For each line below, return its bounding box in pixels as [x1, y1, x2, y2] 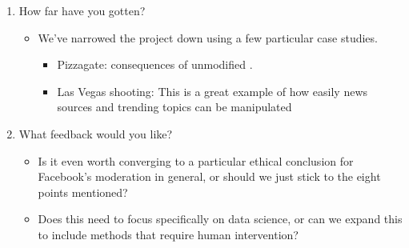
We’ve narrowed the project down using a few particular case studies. [38, 29, 378, 46]
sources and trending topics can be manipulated [57, 98, 292, 115]
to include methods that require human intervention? [38, 226, 299, 242]
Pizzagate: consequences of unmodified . [57, 56, 253, 73]
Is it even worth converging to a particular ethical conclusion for [38, 152, 354, 169]
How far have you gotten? [18, 2, 146, 18]
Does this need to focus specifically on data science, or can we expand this [38, 210, 403, 227]
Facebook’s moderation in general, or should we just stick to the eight [38, 168, 381, 185]
